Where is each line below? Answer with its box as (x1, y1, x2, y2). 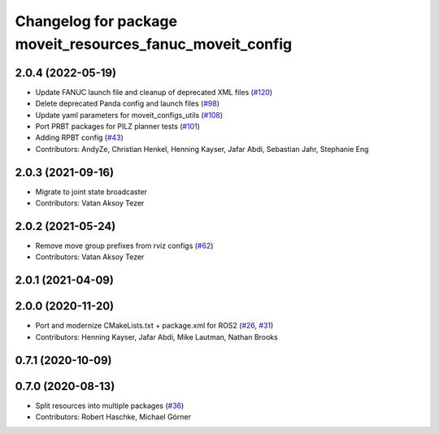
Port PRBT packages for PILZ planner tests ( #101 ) (35, 122, 201, 132)
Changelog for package (15, 12, 178, 30)
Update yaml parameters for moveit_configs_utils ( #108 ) (35, 110, 224, 119)
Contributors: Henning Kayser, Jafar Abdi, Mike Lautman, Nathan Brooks (35, 332, 278, 341)
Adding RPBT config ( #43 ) (35, 132, 124, 142)
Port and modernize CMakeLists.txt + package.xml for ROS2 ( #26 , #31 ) (35, 321, 274, 331)
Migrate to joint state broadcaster (35, 187, 148, 197)
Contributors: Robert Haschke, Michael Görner (35, 412, 191, 422)
